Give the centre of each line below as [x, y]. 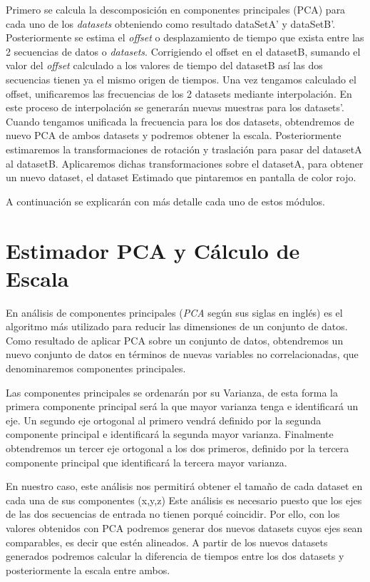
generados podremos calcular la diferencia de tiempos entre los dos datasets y [175, 556]
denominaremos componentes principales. [96, 368]
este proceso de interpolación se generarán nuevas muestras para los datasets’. [175, 107]
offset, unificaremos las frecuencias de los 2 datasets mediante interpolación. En [179, 93]
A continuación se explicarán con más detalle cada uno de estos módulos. [165, 201]
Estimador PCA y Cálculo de [153, 250]
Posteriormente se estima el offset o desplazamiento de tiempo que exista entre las [185, 37]
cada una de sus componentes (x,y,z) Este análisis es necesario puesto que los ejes [184, 500]
